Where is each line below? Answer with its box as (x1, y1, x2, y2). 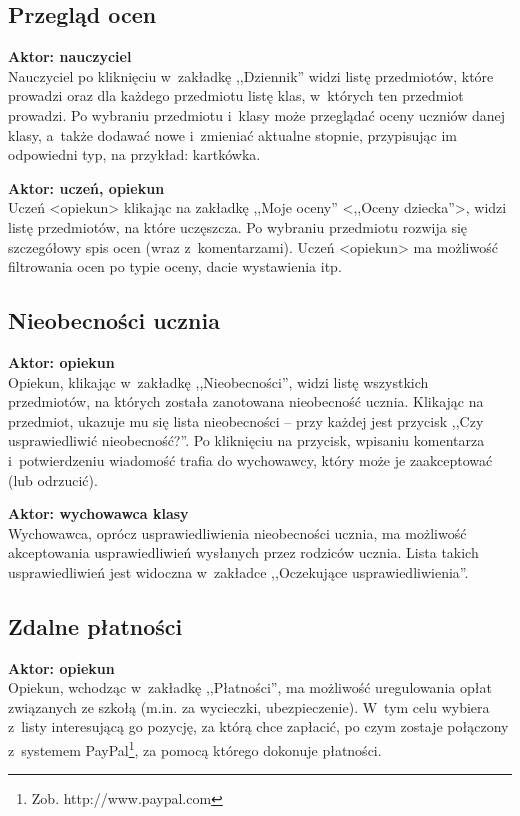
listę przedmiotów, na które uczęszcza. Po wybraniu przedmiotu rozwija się (8, 216, 468, 237)
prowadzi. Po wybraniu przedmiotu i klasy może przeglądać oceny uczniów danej (8, 104, 506, 125)
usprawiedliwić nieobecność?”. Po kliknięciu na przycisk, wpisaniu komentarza (8, 430, 485, 451)
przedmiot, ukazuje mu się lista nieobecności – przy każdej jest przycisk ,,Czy (8, 410, 484, 431)
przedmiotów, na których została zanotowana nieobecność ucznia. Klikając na (8, 391, 484, 412)
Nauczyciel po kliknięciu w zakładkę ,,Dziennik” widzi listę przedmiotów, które (8, 65, 494, 86)
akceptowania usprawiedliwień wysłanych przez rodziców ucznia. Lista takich (8, 542, 479, 563)
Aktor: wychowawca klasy (8, 503, 189, 524)
